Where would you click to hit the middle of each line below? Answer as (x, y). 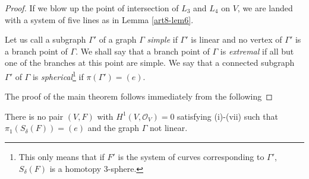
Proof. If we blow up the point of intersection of (92, 8)
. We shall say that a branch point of (143, 51)
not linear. (169, 128)
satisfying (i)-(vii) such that (228, 116)
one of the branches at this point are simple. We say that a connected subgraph (150, 63)
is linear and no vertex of (237, 39)
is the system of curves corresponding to (191, 156)
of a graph (118, 39)
